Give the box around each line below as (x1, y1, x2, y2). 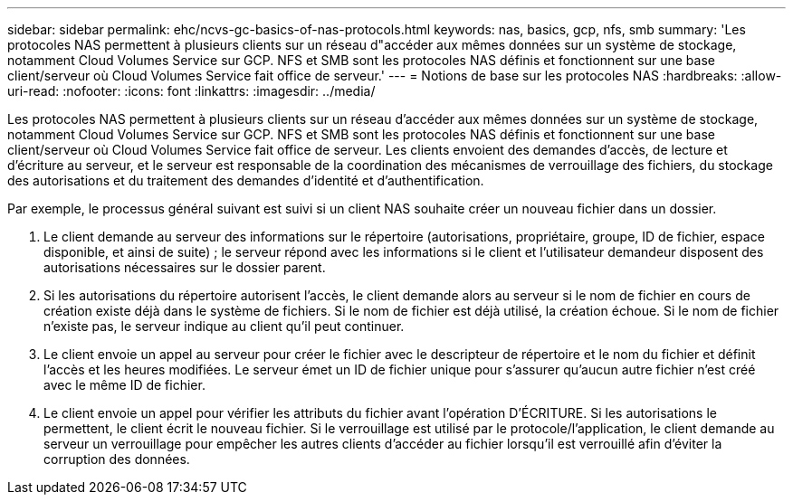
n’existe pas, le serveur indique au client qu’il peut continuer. (43, 318, 405, 334)
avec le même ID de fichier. (43, 377, 205, 393)
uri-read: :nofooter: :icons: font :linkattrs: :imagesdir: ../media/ (7, 83, 376, 99)
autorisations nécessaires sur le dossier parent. (43, 260, 326, 275)
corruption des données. (43, 451, 190, 467)
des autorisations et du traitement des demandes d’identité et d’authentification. (7, 173, 484, 188)
